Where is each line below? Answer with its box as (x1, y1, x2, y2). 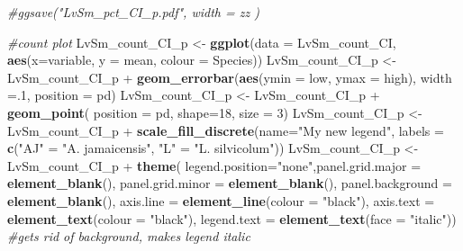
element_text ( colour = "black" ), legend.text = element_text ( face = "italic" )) (7, 209, 457, 228)
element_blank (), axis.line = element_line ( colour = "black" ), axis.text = (7, 191, 435, 210)
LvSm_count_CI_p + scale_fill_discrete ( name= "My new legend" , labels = (7, 121, 444, 139)
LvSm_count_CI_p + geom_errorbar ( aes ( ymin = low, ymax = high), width (7, 67, 452, 86)
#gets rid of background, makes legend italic (7, 227, 250, 246)
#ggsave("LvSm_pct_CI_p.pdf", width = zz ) (7, 3, 259, 21)
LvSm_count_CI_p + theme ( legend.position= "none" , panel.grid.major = (7, 156, 422, 175)
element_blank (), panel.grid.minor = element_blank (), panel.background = (7, 174, 452, 193)
